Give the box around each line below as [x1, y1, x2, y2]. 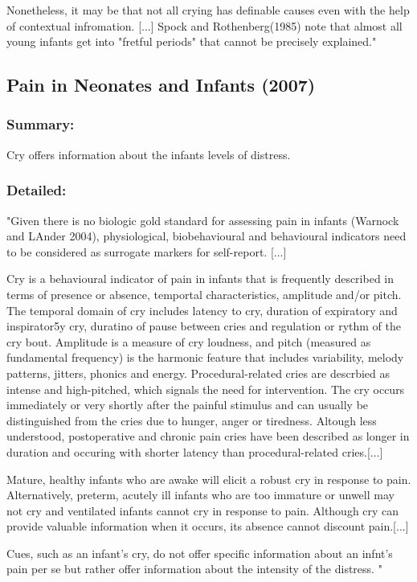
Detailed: [6, 180, 67, 200]
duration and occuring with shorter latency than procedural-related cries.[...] [6, 443, 383, 460]
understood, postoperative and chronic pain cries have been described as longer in [6, 428, 410, 445]
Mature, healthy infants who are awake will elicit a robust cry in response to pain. [6, 470, 411, 487]
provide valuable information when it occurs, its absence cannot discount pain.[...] [6, 518, 409, 535]
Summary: [6, 114, 75, 134]
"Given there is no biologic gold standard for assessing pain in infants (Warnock [6, 211, 399, 228]
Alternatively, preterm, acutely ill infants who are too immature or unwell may [6, 486, 395, 503]
